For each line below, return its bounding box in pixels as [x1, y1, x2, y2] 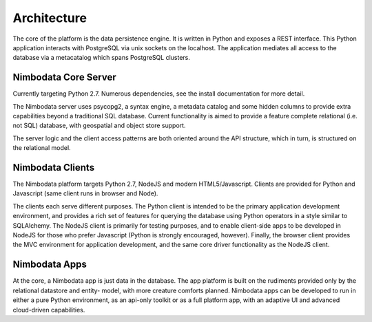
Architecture [12, 10, 87, 25]
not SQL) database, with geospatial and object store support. [12, 121, 186, 130]
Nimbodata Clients [12, 162, 95, 173]
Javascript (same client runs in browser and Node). [12, 189, 158, 197]
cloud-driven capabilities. [12, 305, 85, 314]
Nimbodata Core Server [12, 72, 116, 83]
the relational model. [12, 144, 72, 152]
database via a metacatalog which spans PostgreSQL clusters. [12, 54, 191, 62]
